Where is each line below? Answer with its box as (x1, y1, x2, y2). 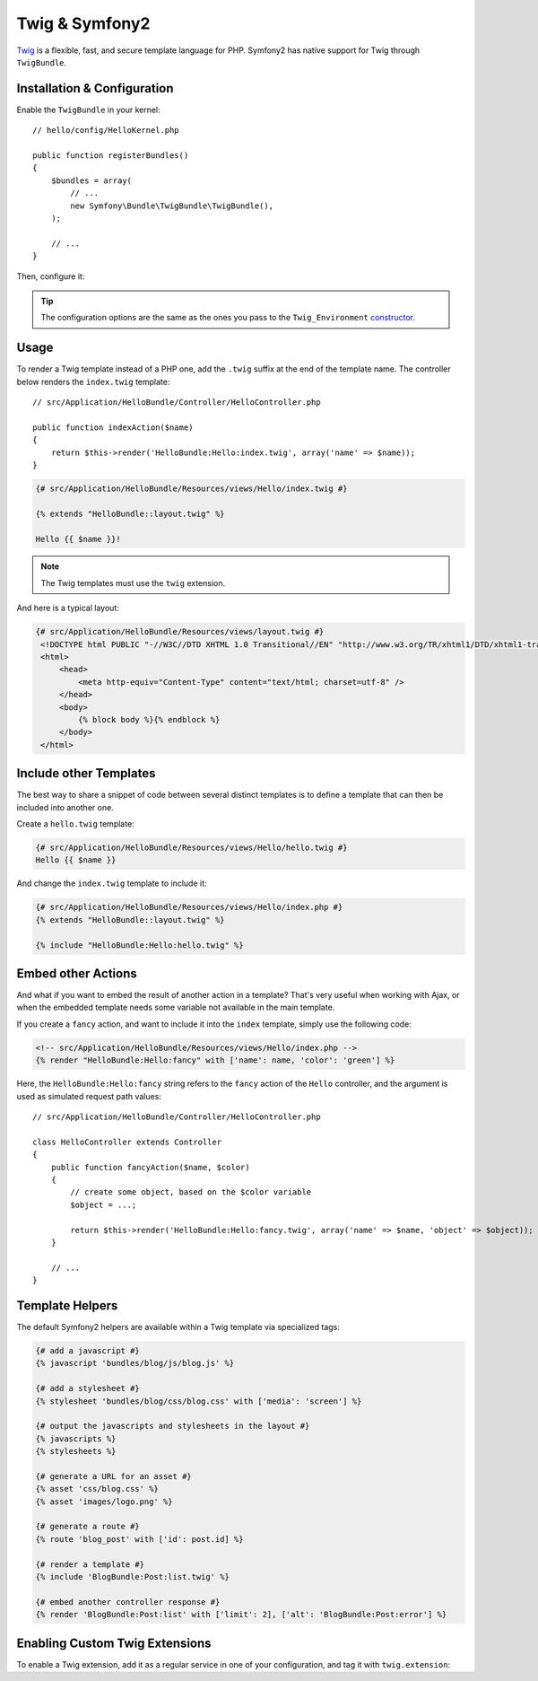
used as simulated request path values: (16, 1090, 161, 1101)
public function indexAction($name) (32, 422, 194, 433)
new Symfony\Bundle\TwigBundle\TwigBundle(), (70, 200, 273, 211)
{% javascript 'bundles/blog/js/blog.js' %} (35, 1358, 235, 1369)
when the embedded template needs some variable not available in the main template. (16, 1002, 335, 1013)
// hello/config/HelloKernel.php (32, 126, 179, 136)
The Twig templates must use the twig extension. (40, 577, 226, 588)
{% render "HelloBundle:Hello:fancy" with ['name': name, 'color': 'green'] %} (35, 1055, 395, 1065)
